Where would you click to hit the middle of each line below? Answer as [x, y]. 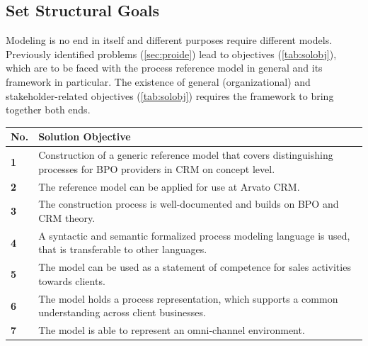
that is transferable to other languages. [123, 249]
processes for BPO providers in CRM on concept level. [157, 168]
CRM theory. [67, 217]
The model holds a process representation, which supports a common [188, 298]
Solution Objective [85, 136]
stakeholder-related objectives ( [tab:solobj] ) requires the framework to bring [170, 95]
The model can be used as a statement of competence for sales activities [195, 267]
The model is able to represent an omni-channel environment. [172, 330]
